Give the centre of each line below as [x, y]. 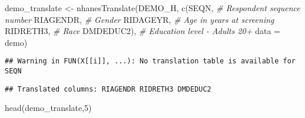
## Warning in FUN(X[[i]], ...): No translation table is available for [150, 61]
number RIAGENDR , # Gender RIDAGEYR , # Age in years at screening [140, 19]
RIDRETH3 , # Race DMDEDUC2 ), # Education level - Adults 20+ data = [142, 31]
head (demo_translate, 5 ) [48, 108]
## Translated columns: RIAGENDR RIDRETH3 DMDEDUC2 [108, 89]
